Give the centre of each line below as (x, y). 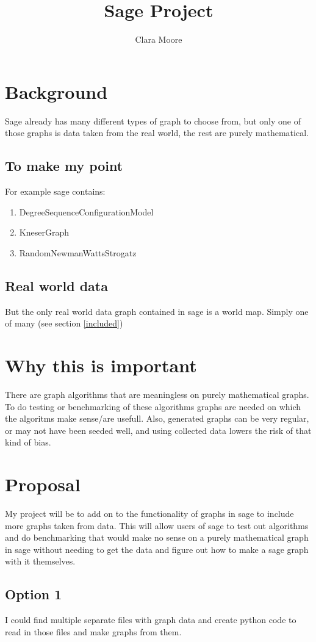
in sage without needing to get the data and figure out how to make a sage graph (157, 549)
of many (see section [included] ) (64, 323)
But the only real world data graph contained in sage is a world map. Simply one (157, 311)
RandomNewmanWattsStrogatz (78, 252)
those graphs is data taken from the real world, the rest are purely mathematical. (157, 133)
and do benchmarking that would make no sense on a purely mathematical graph (157, 537)
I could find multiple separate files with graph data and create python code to (151, 620)
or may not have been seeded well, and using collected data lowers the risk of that (158, 430)
